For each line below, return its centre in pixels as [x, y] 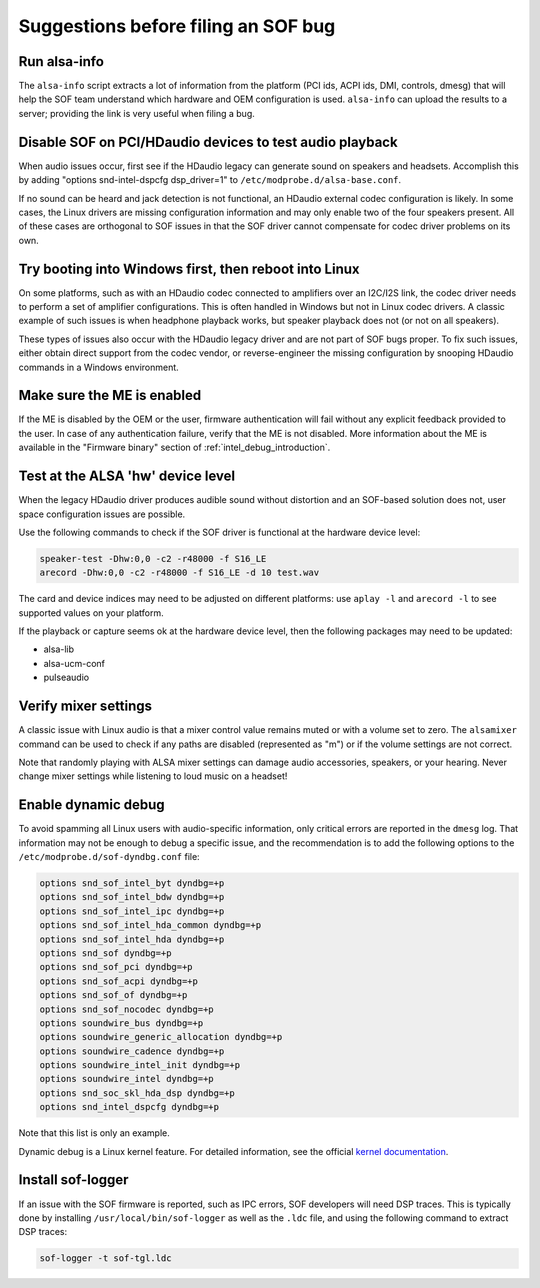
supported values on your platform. [91, 612]
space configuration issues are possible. [102, 514]
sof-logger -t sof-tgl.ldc [105, 1258]
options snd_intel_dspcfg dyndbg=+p [129, 1107]
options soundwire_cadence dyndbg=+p [132, 1051]
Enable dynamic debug [91, 805]
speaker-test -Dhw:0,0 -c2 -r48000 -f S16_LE [153, 558]
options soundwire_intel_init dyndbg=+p [139, 1065]
